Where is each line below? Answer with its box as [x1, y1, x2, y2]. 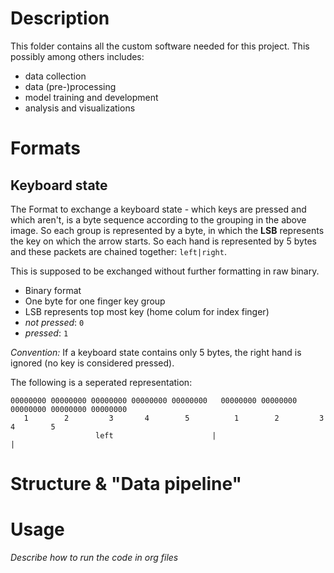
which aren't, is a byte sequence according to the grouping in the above [10, 213, 307, 226]
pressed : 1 [24, 327, 69, 339]
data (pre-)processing [24, 80, 117, 92]
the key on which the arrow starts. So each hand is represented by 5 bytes [10, 235, 317, 247]
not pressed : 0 [24, 316, 85, 328]
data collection [24, 70, 87, 82]
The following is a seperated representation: [10, 376, 193, 388]
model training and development [24, 91, 159, 103]
